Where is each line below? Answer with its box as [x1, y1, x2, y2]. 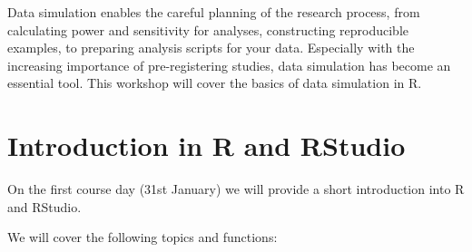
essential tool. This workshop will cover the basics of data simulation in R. [7, 73, 422, 92]
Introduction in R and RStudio [7, 127, 406, 164]
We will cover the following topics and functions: [7, 228, 278, 247]
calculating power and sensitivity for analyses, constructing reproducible [7, 20, 409, 39]
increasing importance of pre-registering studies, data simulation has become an [7, 55, 451, 74]
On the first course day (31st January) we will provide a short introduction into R [7, 179, 465, 199]
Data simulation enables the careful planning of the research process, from [7, 3, 420, 21]
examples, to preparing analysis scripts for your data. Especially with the [7, 38, 415, 57]
